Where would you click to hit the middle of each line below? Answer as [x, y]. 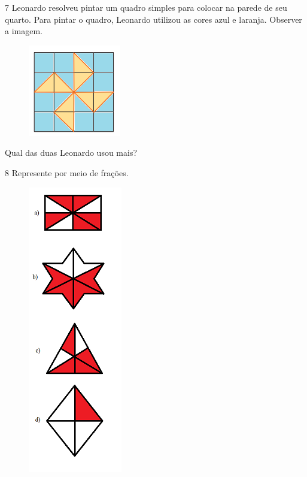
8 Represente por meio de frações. [67, 172]
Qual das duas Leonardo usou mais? [71, 153]
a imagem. [24, 31]
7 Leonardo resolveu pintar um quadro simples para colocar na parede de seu [146, 7]
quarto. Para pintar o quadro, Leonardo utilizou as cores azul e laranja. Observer [153, 19]
